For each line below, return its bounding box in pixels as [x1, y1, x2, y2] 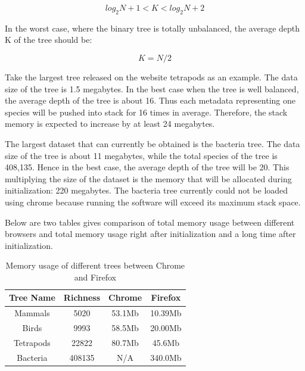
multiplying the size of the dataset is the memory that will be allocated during [5, 172, 292, 185]
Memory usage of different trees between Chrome [5, 259, 185, 272]
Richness [63, 291, 101, 304]
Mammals [14, 307, 50, 319]
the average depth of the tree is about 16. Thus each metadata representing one [5, 94, 296, 107]
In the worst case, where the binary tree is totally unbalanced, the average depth [5, 21, 300, 34]
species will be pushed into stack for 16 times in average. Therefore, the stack [5, 105, 288, 118]
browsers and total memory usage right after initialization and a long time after [5, 227, 296, 240]
